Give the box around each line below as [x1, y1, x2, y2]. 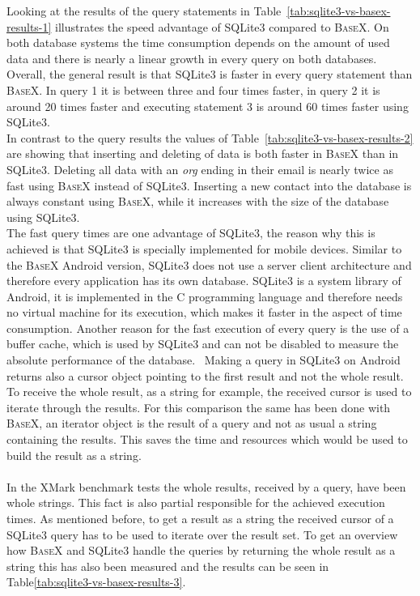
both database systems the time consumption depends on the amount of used [6, 34, 390, 51]
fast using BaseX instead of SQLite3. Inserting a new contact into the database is [6, 177, 412, 194]
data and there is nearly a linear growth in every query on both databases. [6, 49, 377, 66]
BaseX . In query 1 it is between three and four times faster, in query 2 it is [6, 81, 380, 98]
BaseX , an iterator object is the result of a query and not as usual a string [6, 415, 377, 432]
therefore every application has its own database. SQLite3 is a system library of [6, 272, 401, 289]
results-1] [6, 18, 52, 35]
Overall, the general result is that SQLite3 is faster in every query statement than [6, 66, 413, 83]
